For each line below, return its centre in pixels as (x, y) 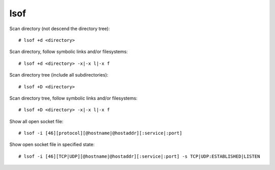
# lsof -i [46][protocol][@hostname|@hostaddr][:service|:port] (101, 133)
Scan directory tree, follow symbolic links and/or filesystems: (73, 98)
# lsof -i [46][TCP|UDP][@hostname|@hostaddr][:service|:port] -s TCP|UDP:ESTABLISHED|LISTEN (139, 156)
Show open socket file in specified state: (52, 144)
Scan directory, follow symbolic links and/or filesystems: (69, 52)
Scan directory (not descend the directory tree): (60, 29)
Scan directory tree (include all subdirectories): (59, 75)
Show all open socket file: (36, 121)
